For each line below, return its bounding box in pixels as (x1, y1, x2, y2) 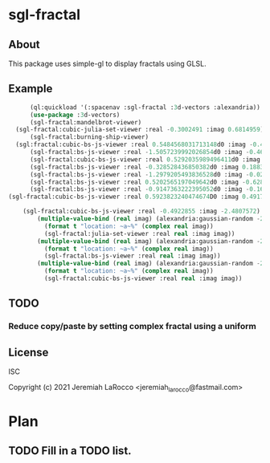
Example (8, 82, 53, 95)
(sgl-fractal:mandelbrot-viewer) (29, 118, 142, 126)
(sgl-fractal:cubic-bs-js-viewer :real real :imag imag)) (43, 274, 243, 282)
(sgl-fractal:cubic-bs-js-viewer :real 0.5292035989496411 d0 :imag (29, 155, 261, 164)
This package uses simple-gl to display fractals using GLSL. (8, 59, 207, 68)
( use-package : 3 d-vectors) (29, 111, 121, 119)
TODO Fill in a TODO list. (8, 444, 132, 458)
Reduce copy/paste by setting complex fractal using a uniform (8, 321, 257, 332)
